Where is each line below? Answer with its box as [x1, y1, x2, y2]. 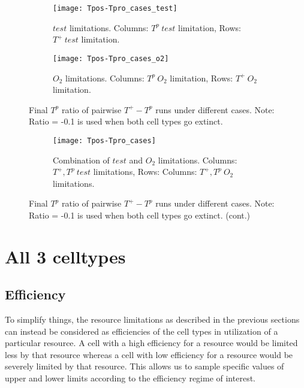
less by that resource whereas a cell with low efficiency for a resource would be [5, 348, 293, 360]
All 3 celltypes [5, 244, 126, 268]
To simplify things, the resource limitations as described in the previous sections [5, 313, 300, 326]
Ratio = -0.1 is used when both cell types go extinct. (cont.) [29, 208, 251, 221]
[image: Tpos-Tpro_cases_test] [53, 4, 177, 13]
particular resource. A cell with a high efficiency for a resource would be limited [5, 337, 298, 349]
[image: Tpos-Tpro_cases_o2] [53, 54, 169, 63]
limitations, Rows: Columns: [93, 165, 197, 178]
